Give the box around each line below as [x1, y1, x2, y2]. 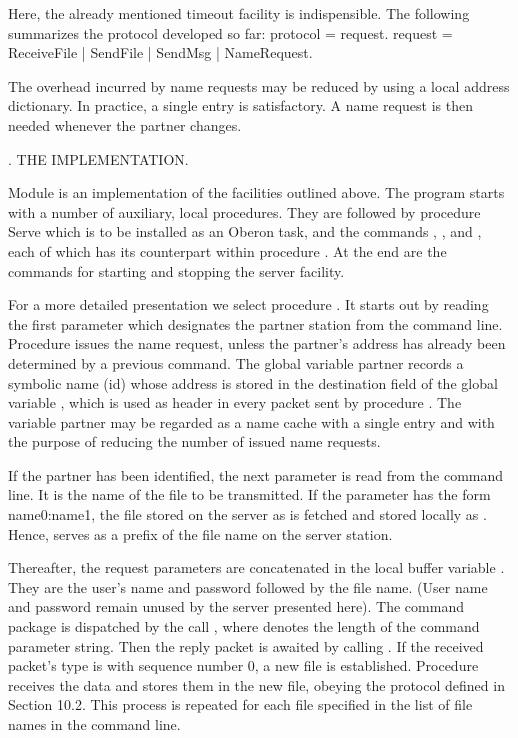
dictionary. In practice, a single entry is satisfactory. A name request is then [8, 95, 473, 116]
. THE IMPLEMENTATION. [8, 148, 189, 169]
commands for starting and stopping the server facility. [8, 260, 345, 281]
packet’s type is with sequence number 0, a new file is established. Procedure [8, 655, 479, 676]
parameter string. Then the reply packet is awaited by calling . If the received [8, 635, 484, 656]
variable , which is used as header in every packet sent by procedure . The [8, 392, 462, 413]
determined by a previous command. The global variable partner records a [8, 352, 464, 373]
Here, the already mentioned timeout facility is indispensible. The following [8, 3, 470, 23]
